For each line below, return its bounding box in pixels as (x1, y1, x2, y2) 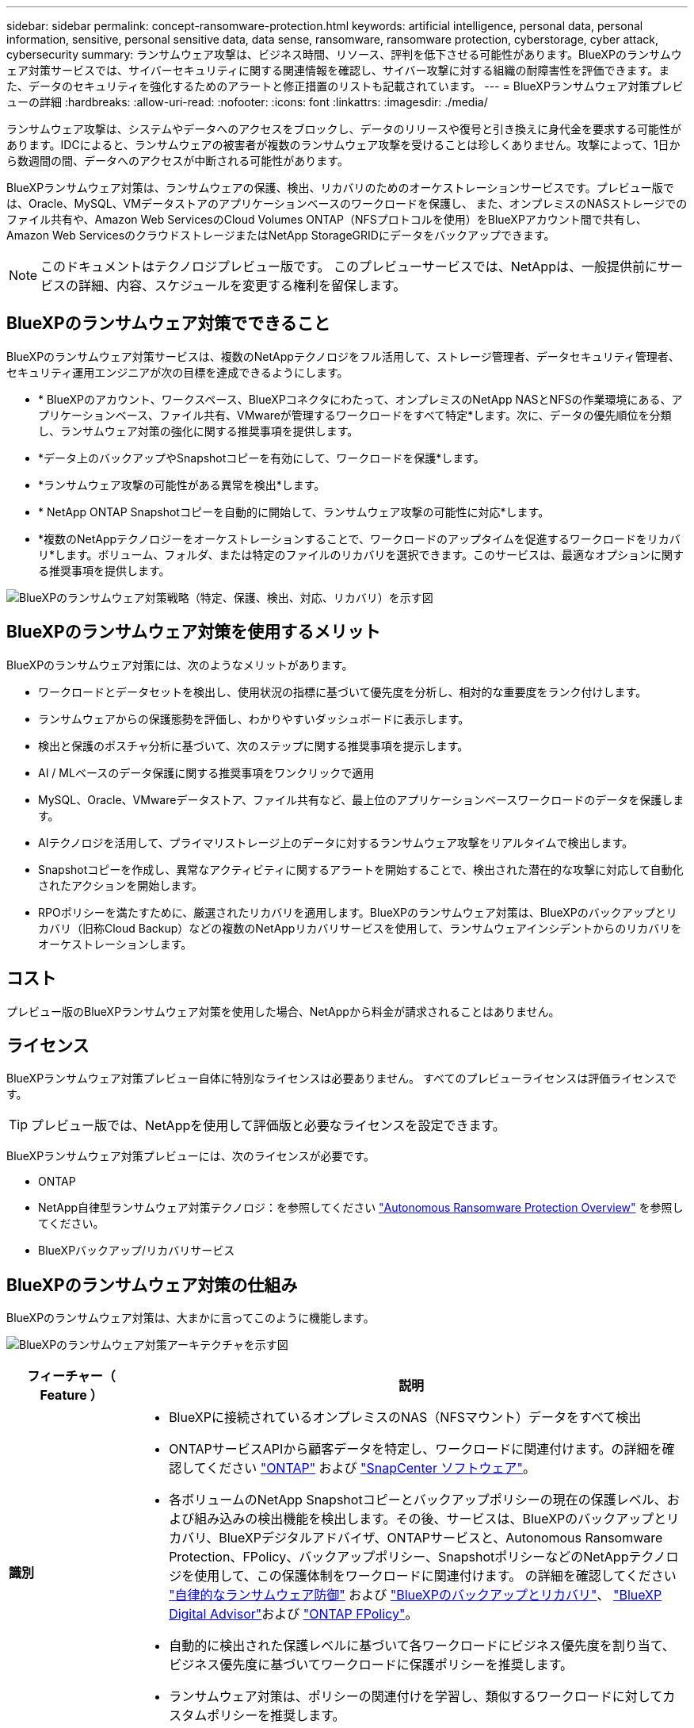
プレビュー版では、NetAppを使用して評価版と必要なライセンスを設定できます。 (31, 1117, 505, 1134)
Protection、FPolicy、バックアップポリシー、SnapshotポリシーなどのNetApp (169, 1549, 629, 1565)
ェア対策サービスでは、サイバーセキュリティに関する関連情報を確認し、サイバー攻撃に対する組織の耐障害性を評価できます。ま (6, 63, 670, 77)
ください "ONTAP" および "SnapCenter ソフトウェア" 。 (206, 1460, 536, 1477)
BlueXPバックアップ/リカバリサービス (38, 1243, 235, 1258)
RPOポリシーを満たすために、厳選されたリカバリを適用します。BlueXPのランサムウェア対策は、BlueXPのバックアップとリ (38, 905, 677, 919)
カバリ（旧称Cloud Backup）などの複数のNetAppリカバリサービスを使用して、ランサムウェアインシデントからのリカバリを (38, 921, 682, 935)
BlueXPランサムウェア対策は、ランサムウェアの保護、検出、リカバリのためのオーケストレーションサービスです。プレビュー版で (6, 181, 674, 194)
